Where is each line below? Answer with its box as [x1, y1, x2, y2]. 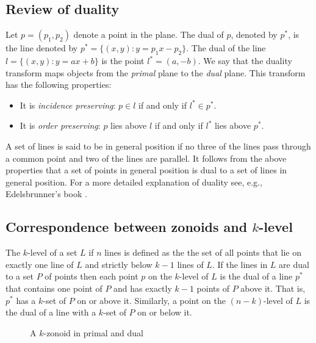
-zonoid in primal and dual [43, 326, 143, 339]
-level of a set [27, 246, 77, 259]
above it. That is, [240, 281, 306, 294]
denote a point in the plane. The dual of [73, 28, 224, 41]
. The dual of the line [186, 42, 266, 54]
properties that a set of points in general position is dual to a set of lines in [5, 164, 287, 176]
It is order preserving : [20, 119, 101, 132]
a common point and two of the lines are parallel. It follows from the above [5, 151, 287, 164]
